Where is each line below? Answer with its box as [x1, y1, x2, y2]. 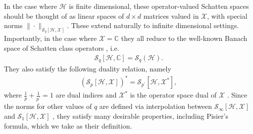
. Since [227, 90, 248, 100]
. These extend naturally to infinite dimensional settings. [67, 20, 239, 31]
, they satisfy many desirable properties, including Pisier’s [52, 110, 229, 121]
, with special [207, 10, 248, 21]
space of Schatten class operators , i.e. [4, 42, 119, 53]
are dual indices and [55, 90, 117, 100]
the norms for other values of [4, 101, 92, 111]
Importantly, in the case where [4, 33, 97, 43]
